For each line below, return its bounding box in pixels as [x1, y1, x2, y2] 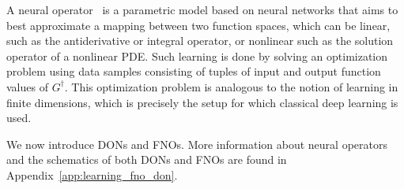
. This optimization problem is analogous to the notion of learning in [64, 78, 398, 94]
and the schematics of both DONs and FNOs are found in [6, 151, 287, 168]
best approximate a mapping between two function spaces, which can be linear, [6, 17, 391, 33]
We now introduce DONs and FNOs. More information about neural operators [6, 135, 387, 152]
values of [6, 78, 48, 94]
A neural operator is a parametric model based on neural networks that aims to [6, 2, 398, 17]
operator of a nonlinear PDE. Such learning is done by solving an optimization [6, 47, 388, 64]
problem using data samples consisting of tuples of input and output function [6, 63, 381, 80]
